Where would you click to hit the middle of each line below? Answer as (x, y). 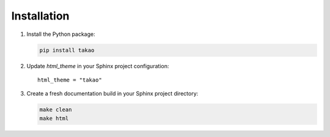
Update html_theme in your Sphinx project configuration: (98, 66)
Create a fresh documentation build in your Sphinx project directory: (112, 94)
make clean (56, 110)
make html (54, 118)
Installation (40, 16)
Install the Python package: (61, 34)
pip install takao (67, 50)
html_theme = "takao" (70, 80)
